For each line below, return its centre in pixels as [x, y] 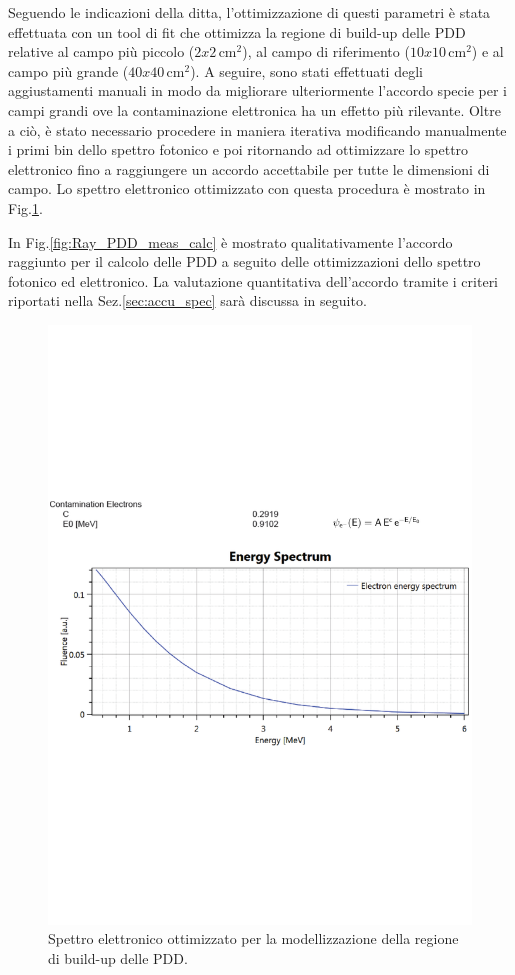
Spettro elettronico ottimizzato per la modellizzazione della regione [253, 938]
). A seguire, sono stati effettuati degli [306, 70]
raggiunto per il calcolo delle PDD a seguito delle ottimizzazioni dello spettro [244, 261]
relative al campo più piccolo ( [101, 51]
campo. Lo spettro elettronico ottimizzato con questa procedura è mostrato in [247, 188]
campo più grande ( [68, 70]
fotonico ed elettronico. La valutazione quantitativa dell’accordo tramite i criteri [253, 280]
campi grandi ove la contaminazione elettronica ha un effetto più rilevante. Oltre [254, 109]
